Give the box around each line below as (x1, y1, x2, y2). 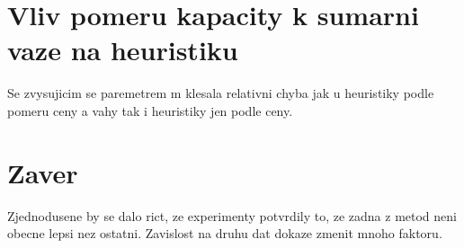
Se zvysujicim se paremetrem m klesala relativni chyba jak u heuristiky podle (7, 84, 434, 102)
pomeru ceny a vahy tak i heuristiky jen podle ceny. (7, 101, 293, 120)
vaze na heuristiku (7, 31, 238, 68)
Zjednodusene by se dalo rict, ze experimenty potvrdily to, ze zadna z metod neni (7, 206, 457, 225)
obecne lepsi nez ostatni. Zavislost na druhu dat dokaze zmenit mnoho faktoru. (7, 224, 442, 243)
